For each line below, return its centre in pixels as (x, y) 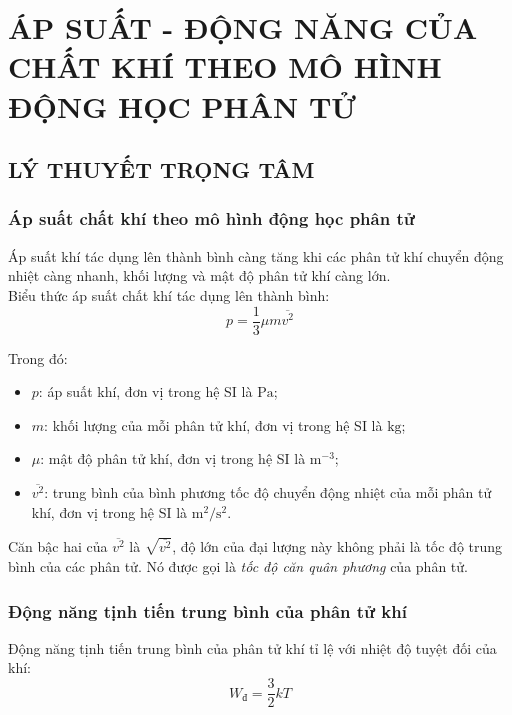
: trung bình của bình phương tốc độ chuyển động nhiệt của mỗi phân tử (268, 492)
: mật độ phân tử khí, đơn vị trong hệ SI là (173, 458)
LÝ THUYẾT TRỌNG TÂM (161, 169)
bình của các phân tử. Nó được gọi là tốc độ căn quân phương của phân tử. (238, 566)
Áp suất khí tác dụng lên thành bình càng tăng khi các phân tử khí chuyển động (256, 255)
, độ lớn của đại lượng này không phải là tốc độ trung (337, 546)
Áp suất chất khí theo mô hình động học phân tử (211, 218)
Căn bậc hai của (58, 546)
